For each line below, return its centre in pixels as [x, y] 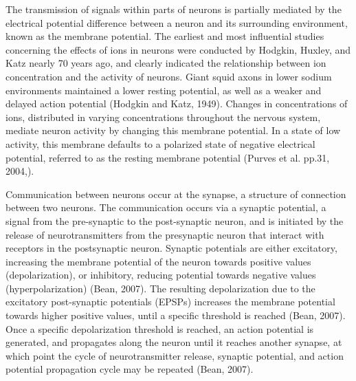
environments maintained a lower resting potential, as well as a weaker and [164, 90]
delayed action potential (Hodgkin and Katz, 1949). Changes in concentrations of [177, 104]
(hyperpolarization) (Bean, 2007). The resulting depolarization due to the [160, 288]
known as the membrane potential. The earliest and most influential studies [165, 36]
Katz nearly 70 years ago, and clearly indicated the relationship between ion [166, 63]
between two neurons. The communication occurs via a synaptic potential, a [166, 207]
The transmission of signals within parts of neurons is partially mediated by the [174, 9]
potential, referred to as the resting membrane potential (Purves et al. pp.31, [168, 157]
